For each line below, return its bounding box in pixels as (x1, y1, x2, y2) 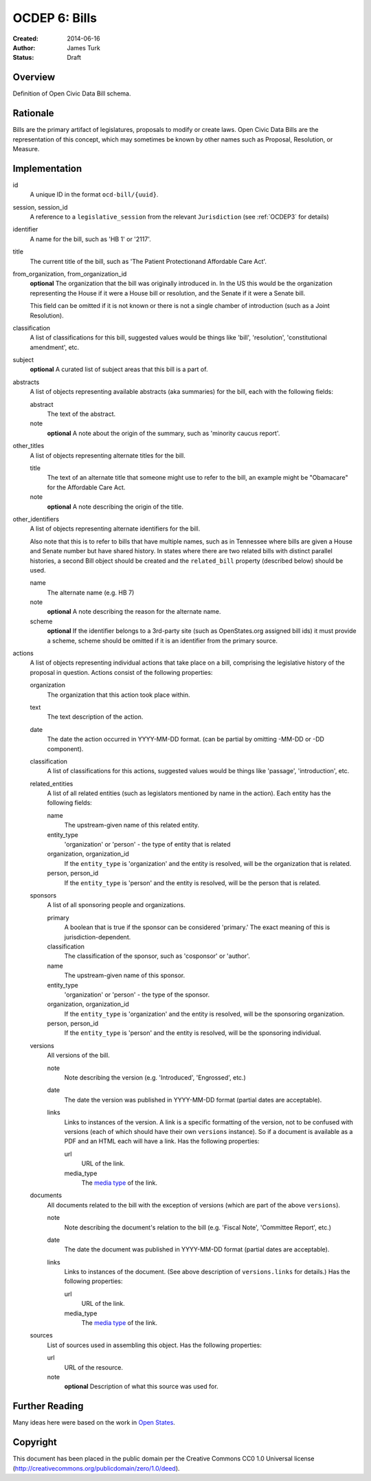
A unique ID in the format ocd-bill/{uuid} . (30, 190, 159, 199)
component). (47, 744, 84, 753)
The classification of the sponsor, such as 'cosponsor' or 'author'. (64, 952, 251, 960)
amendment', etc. (30, 343, 80, 351)
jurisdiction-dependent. (64, 933, 131, 941)
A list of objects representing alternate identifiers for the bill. (30, 524, 201, 533)
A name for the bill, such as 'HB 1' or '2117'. (30, 234, 151, 243)
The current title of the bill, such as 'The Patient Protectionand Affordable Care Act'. (30, 257, 267, 265)
